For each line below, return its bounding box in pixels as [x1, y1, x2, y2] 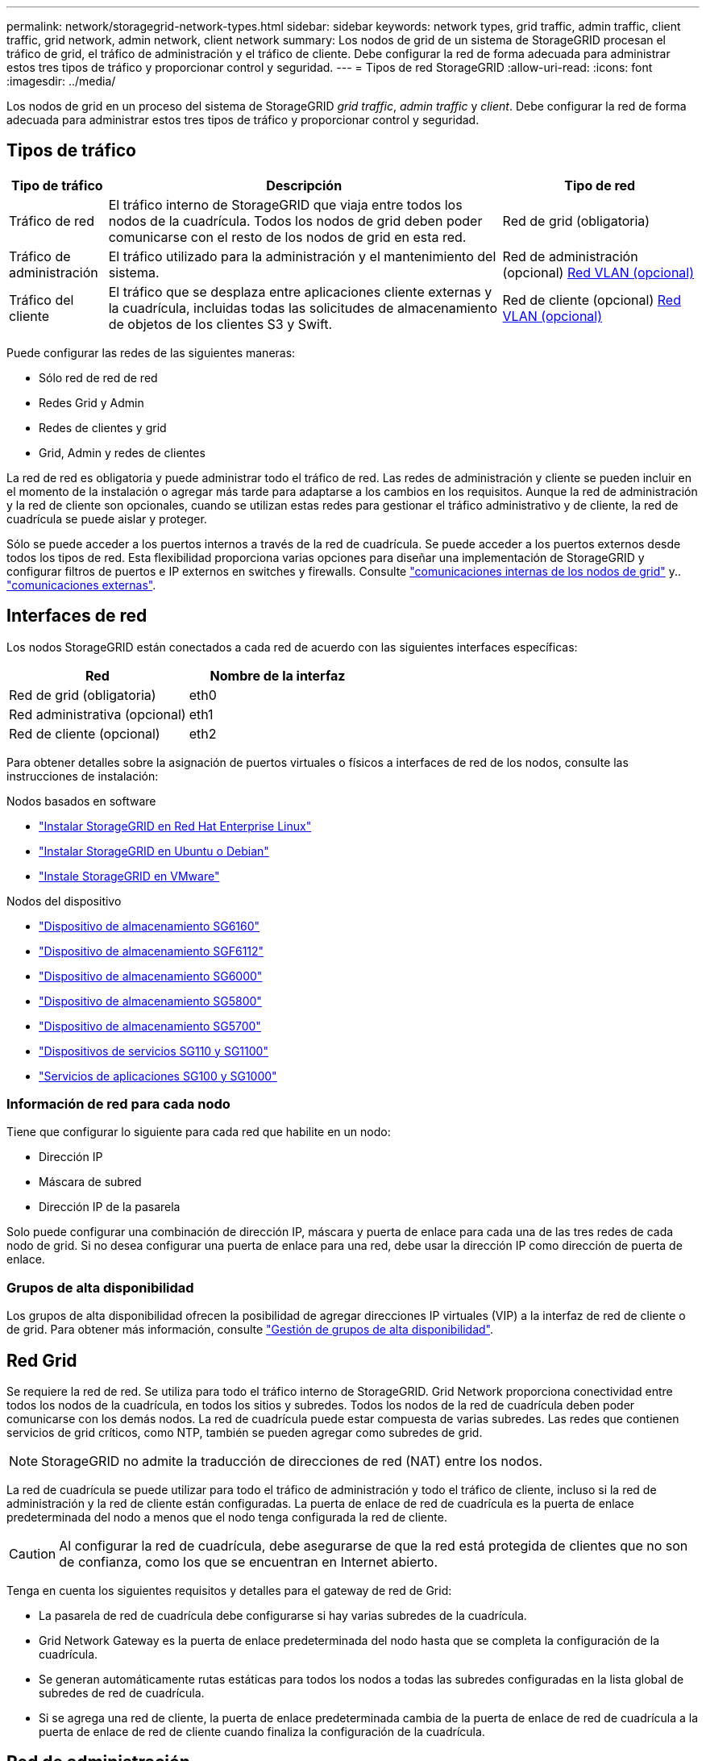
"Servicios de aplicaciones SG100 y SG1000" [39, 1068, 277, 1083]
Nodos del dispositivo [6, 893, 122, 908]
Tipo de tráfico [11, 177, 103, 194]
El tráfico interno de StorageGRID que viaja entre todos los [108, 196, 463, 213]
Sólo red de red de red [39, 370, 158, 385]
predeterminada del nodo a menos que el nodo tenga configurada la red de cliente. [6, 1510, 447, 1525]
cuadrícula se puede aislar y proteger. [6, 511, 207, 526]
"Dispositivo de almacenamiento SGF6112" [39, 943, 264, 958]
